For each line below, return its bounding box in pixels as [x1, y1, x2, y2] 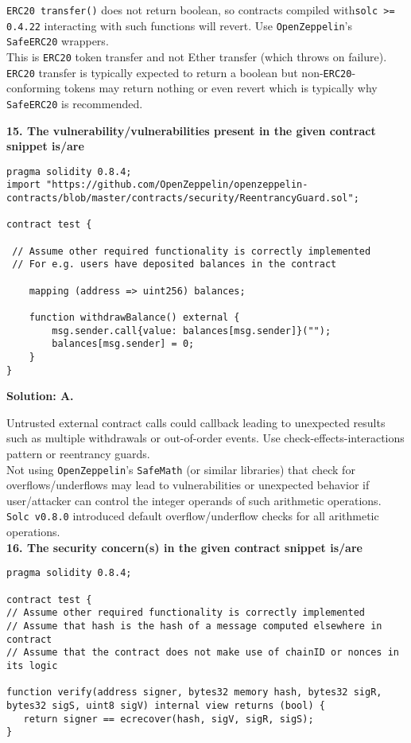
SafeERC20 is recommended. [6, 95, 143, 111]
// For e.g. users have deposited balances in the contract [12, 259, 337, 270]
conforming [6, 80, 61, 96]
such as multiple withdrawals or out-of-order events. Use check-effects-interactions [6, 430, 405, 446]
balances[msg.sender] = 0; [52, 338, 195, 350]
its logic [6, 659, 58, 671]
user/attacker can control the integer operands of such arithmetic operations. [6, 492, 382, 508]
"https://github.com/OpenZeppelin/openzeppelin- [46, 179, 308, 191]
